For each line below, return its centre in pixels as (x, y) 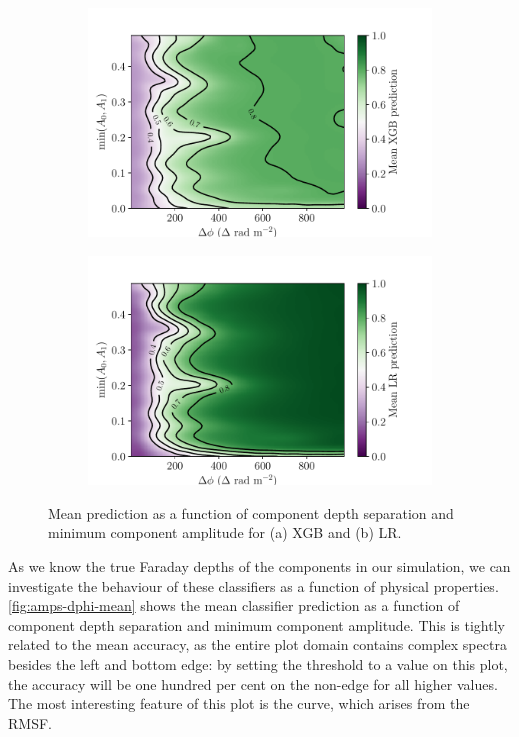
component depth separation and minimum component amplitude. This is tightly (256, 624)
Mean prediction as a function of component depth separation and (251, 512)
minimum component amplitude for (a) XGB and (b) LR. (225, 532)
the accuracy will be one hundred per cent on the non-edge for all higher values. (253, 683)
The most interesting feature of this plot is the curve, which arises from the (239, 703)
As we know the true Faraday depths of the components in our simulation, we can (259, 566)
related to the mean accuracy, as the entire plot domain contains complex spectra (257, 644)
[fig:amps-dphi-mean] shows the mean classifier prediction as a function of (234, 605)
